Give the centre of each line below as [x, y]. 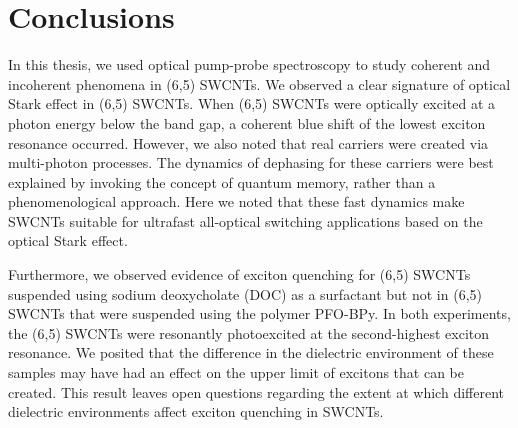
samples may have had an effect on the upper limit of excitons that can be [236, 372]
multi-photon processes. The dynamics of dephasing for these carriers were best [251, 162]
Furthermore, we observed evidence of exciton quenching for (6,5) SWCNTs [239, 274]
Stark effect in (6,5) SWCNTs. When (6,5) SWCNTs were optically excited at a [252, 103]
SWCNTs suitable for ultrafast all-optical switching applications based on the [245, 220]
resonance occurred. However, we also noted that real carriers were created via [248, 142]
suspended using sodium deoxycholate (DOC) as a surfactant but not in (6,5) [245, 293]
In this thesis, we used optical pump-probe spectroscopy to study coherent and [249, 64]
